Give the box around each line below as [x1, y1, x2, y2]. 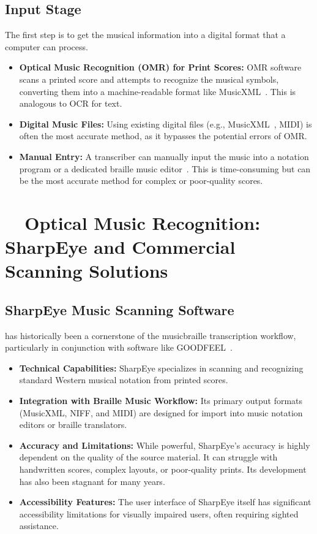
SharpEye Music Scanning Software [5, 300, 234, 319]
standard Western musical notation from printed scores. [19, 373, 228, 386]
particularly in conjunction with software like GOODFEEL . [5, 341, 233, 354]
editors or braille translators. [19, 418, 127, 431]
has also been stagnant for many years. [19, 475, 165, 487]
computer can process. [5, 40, 88, 53]
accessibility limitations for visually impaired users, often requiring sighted [19, 507, 299, 520]
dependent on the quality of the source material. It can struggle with [19, 451, 278, 463]
